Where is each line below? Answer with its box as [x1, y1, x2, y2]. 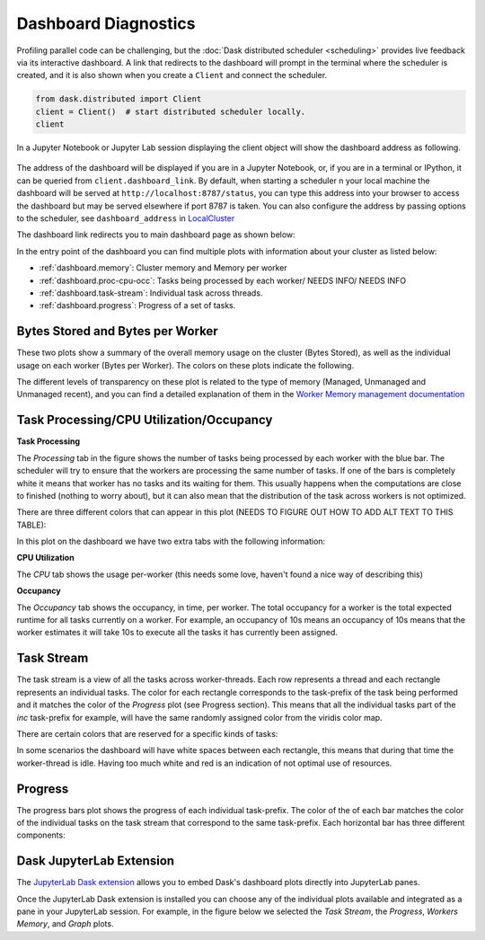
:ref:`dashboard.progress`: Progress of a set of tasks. [39, 300, 236, 311]
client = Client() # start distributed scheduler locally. [35, 106, 306, 117]
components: [16, 829, 66, 840]
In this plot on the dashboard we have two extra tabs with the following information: [16, 536, 326, 547]
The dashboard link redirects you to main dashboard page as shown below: [16, 229, 295, 240]
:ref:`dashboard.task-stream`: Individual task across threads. [39, 288, 263, 298]
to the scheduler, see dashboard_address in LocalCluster [16, 213, 235, 224]
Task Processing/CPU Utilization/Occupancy [16, 412, 273, 428]
